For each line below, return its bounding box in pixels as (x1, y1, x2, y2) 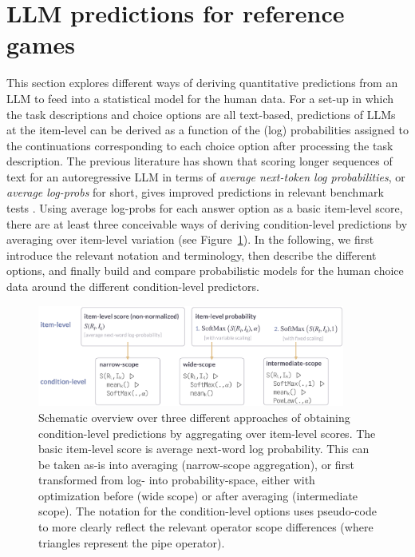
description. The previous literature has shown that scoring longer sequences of (6, 153, 393, 169)
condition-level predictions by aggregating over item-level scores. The (38, 424, 376, 441)
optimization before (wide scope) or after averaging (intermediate (38, 487, 358, 503)
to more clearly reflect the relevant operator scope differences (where (38, 519, 373, 535)
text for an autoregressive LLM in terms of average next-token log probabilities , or (6, 168, 405, 185)
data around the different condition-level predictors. (6, 278, 259, 295)
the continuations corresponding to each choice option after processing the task (6, 137, 393, 153)
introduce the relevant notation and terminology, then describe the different (6, 246, 377, 263)
